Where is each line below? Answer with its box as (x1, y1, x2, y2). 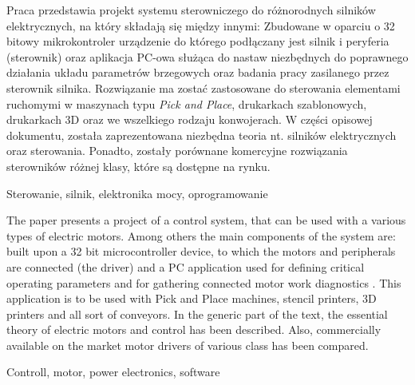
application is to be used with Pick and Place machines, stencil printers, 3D (6, 290, 377, 307)
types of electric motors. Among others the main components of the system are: (6, 227, 396, 244)
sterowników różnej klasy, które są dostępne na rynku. (6, 157, 271, 174)
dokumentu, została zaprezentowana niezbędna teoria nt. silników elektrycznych (6, 126, 397, 143)
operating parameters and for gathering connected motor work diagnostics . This (6, 274, 401, 291)
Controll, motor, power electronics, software (6, 363, 220, 380)
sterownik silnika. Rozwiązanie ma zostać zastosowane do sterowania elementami (6, 79, 401, 96)
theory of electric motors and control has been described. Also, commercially (6, 321, 381, 338)
